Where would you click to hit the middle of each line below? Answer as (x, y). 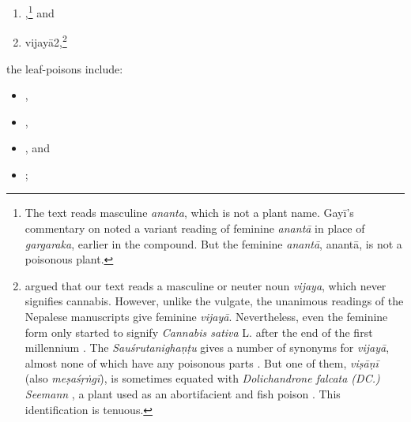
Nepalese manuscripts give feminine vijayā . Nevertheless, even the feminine (206, 317)
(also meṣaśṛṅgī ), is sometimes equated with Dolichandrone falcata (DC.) (202, 378)
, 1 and (40, 11)
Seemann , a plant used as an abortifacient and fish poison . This (183, 394)
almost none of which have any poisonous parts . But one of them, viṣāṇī (202, 362)
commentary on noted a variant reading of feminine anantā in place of (195, 228)
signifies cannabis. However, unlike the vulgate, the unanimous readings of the (214, 301)
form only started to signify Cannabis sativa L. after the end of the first (199, 332)
